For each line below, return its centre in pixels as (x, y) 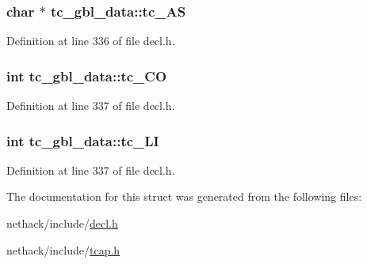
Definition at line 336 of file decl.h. (91, 41)
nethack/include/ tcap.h (63, 249)
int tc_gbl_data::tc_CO (87, 75)
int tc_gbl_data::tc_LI (83, 140)
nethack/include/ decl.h (62, 223)
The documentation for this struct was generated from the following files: (184, 196)
